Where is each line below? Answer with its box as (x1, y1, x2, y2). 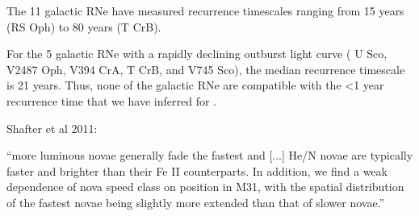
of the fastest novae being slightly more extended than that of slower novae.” (6, 193, 385, 210)
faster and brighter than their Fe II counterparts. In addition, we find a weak (6, 162, 388, 179)
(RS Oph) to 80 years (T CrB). (6, 18, 161, 35)
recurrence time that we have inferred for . (6, 92, 216, 109)
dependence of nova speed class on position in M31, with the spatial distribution (6, 178, 404, 195)
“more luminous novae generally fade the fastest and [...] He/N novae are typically (6, 147, 413, 164)
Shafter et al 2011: (6, 119, 98, 136)
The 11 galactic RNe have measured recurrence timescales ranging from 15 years (6, 2, 404, 19)
